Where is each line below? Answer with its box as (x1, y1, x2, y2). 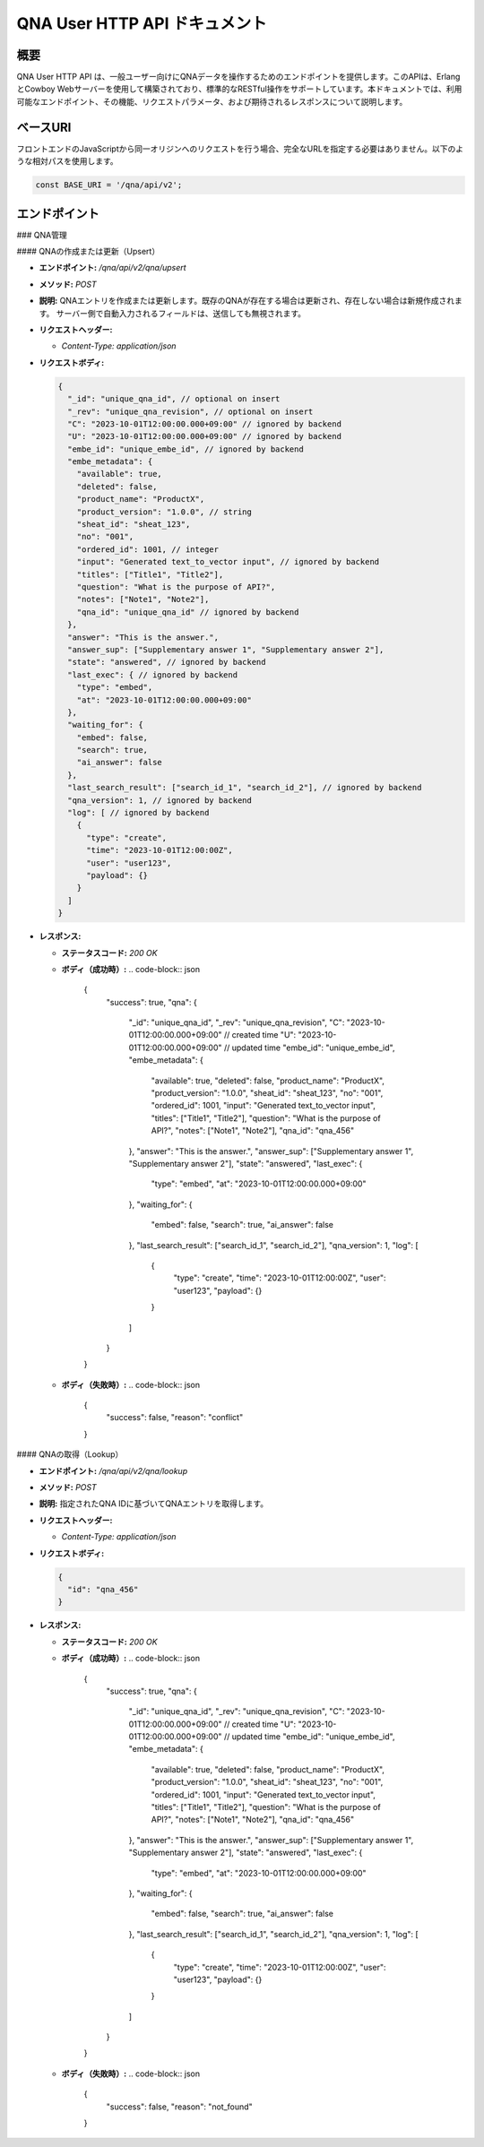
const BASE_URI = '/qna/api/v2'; (35, 180, 183, 190)
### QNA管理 (16, 229, 67, 240)
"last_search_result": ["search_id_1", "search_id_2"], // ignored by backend (67, 782, 422, 793)
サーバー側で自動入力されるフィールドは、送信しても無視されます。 (56, 307, 307, 318)
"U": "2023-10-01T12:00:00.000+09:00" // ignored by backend (67, 431, 342, 442)
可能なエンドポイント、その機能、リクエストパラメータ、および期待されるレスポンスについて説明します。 (16, 96, 408, 107)
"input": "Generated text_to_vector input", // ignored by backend (76, 556, 380, 567)
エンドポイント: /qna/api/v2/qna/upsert (39, 263, 187, 273)
